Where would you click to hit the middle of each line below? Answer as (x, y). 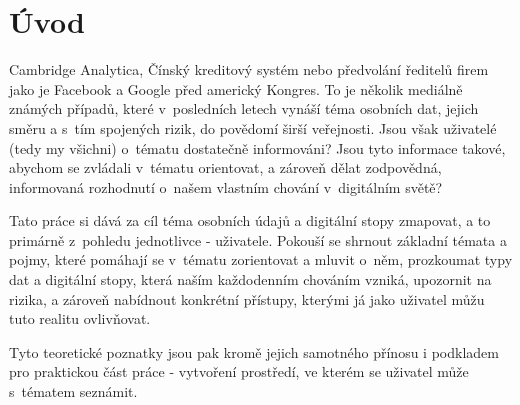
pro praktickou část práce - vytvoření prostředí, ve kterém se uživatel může (239, 371)
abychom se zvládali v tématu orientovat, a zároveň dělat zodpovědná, (225, 167)
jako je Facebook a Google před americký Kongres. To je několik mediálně (236, 88)
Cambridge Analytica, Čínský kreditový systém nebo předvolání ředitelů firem (249, 69)
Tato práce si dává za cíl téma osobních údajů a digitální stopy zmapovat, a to (250, 220)
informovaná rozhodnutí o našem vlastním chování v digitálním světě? (226, 186)
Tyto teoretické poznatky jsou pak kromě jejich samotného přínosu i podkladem (254, 351)
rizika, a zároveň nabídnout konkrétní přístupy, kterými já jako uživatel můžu (247, 298)
